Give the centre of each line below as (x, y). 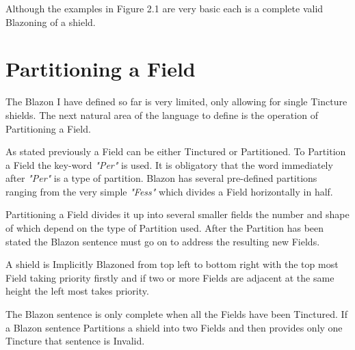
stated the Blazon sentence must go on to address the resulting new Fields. (163, 241)
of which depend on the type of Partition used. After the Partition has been (165, 228)
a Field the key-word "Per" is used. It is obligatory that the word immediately (169, 164)
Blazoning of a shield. (51, 22)
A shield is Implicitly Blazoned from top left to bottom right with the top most (172, 264)
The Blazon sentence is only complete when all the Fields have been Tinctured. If (176, 314)
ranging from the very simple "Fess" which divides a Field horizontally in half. (169, 191)
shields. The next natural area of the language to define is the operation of (162, 115)
